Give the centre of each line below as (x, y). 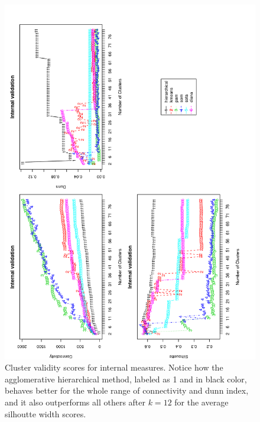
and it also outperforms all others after (75, 402)
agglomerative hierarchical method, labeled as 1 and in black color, (126, 379)
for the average (201, 402)
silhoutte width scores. (45, 413)
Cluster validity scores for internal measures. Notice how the (114, 367)
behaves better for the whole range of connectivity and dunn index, (127, 390)
